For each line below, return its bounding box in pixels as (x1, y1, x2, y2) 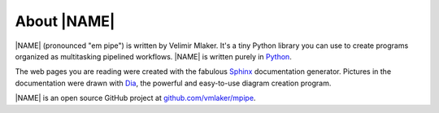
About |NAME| (15, 12, 115, 30)
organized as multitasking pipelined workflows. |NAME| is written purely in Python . (15, 51, 292, 61)
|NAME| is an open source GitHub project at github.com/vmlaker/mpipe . (15, 93, 256, 103)
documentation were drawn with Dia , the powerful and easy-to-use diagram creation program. (15, 78, 332, 88)
